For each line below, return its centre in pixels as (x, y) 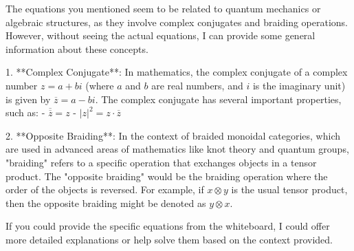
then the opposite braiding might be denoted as (106, 203)
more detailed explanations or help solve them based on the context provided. (169, 239)
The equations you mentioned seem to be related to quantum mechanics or (163, 8)
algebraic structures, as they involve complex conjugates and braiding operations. (177, 22)
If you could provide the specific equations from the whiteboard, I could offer (168, 226)
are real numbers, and (197, 85)
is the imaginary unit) (299, 85)
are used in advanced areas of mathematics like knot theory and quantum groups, (177, 149)
